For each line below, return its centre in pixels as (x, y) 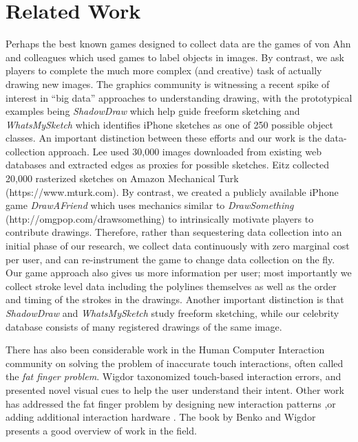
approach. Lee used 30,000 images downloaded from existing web (185, 151)
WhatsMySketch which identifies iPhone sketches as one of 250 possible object (170, 124)
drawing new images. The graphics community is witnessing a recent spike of (168, 84)
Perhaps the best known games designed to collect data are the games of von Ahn (178, 44)
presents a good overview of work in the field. (101, 430)
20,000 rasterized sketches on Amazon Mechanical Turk (122, 178)
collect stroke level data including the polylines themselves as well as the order (171, 286)
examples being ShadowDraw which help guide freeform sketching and (153, 111)
